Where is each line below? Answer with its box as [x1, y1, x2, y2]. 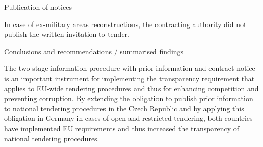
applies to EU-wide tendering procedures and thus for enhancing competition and [4, 83, 259, 93]
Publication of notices [4, 2, 72, 12]
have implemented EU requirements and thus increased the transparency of [4, 122, 240, 133]
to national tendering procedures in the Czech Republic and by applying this [4, 103, 244, 113]
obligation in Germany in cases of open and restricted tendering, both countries [4, 113, 253, 124]
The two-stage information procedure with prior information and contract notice [4, 63, 255, 73]
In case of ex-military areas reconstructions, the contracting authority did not [4, 18, 247, 29]
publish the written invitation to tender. [4, 29, 129, 39]
